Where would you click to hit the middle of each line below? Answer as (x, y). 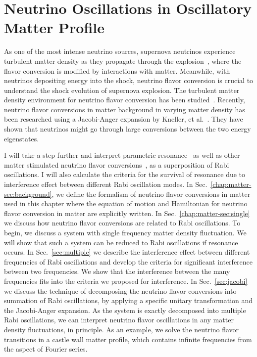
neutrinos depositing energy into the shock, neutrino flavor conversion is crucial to (129, 80)
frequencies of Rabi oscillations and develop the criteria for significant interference (128, 261)
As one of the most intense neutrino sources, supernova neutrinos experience (120, 51)
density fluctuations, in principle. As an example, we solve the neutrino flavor (122, 329)
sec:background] (28, 194)
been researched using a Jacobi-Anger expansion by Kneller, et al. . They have (124, 119)
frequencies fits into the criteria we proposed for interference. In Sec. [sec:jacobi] (126, 281)
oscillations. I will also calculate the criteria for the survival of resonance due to (125, 174)
